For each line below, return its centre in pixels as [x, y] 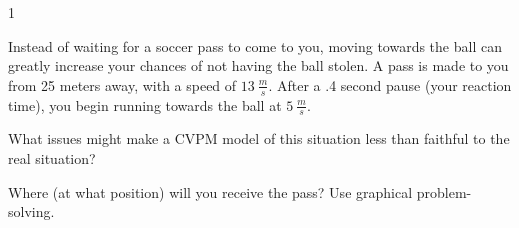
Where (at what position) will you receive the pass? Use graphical [210, 191]
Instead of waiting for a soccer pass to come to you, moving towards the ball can [255, 45]
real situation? [52, 158]
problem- [444, 191]
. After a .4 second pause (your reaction [390, 84]
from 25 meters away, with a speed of [122, 84]
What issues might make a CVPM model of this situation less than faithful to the [259, 138]
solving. [31, 211]
